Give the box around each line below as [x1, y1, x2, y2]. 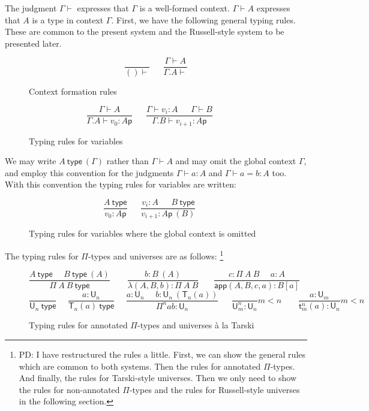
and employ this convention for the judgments [5, 166, 174, 179]
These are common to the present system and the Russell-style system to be [5, 25, 284, 38]
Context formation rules [29, 85, 117, 98]
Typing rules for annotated [29, 319, 128, 331]
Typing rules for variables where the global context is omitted [29, 227, 256, 240]
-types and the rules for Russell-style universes [129, 383, 300, 395]
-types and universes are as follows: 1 [88, 248, 224, 262]
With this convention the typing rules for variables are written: [5, 178, 236, 191]
